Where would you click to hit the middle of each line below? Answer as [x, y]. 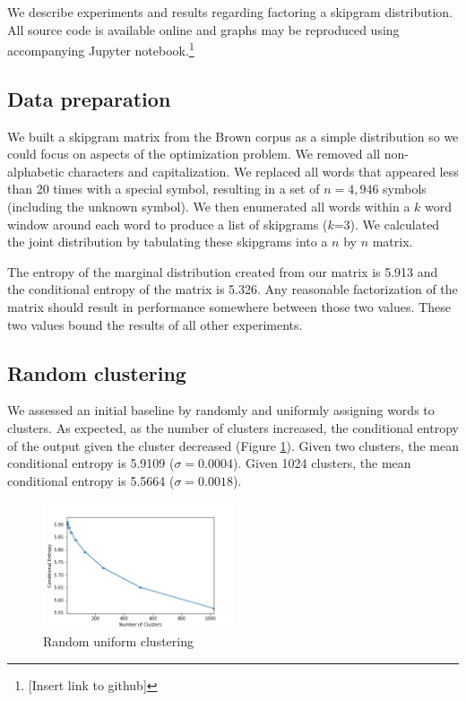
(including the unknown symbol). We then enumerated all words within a [209, 207]
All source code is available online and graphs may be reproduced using [203, 29]
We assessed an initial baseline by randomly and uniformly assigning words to [221, 410]
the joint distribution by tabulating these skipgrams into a [168, 242]
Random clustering [97, 372]
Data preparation [89, 98]
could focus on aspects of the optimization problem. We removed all [194, 154]
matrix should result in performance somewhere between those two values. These [229, 306]
